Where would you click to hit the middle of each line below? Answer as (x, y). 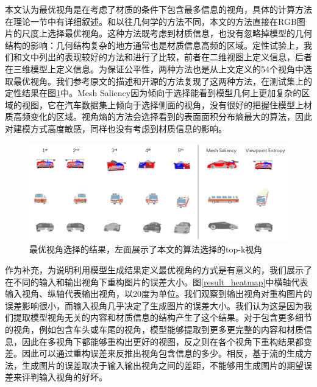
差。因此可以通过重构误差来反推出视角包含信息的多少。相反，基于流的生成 (154, 353)
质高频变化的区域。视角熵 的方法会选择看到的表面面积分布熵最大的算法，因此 (158, 117)
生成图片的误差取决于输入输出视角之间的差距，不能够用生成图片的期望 (162, 365)
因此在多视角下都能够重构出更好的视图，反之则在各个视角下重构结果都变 (167, 341)
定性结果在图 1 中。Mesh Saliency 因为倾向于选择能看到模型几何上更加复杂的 (153, 93)
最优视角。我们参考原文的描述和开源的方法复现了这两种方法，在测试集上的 (162, 81)
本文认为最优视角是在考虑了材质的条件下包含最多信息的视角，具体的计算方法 (158, 9)
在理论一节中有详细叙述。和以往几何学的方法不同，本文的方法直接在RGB (151, 21)
